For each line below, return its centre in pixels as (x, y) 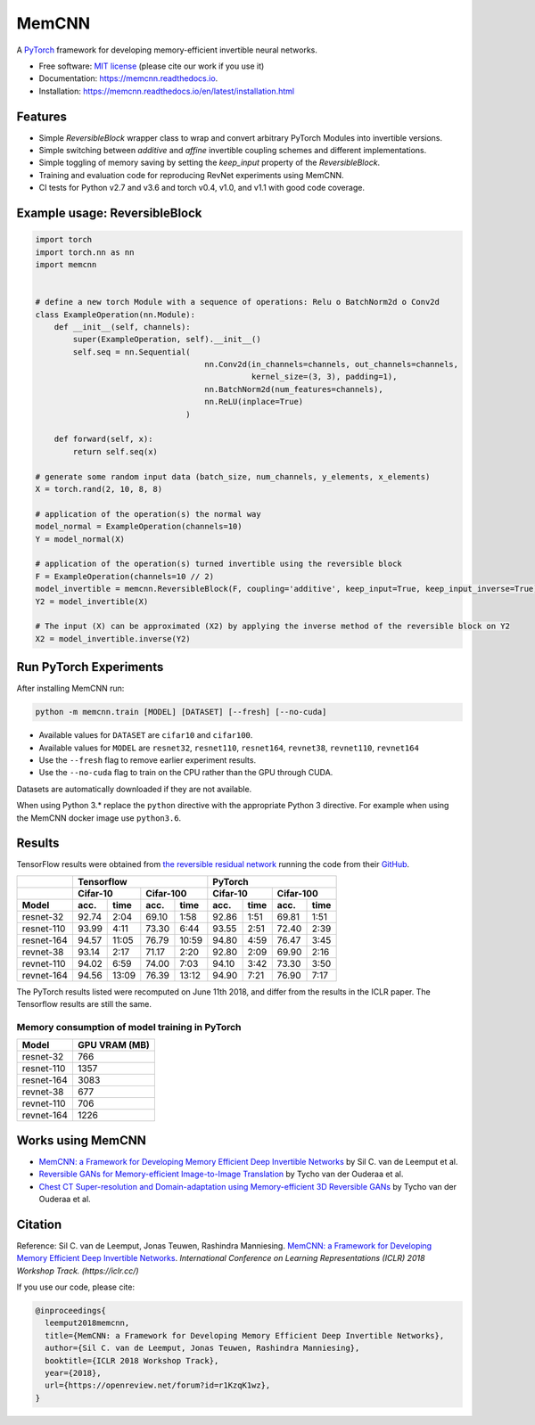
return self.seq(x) (115, 451)
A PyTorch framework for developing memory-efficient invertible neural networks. (167, 50)
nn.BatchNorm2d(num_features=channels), (294, 389)
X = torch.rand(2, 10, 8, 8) (99, 489)
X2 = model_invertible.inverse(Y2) (113, 639)
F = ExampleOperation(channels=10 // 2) (124, 576)
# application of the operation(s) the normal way (148, 514)
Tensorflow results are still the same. (84, 1004)
